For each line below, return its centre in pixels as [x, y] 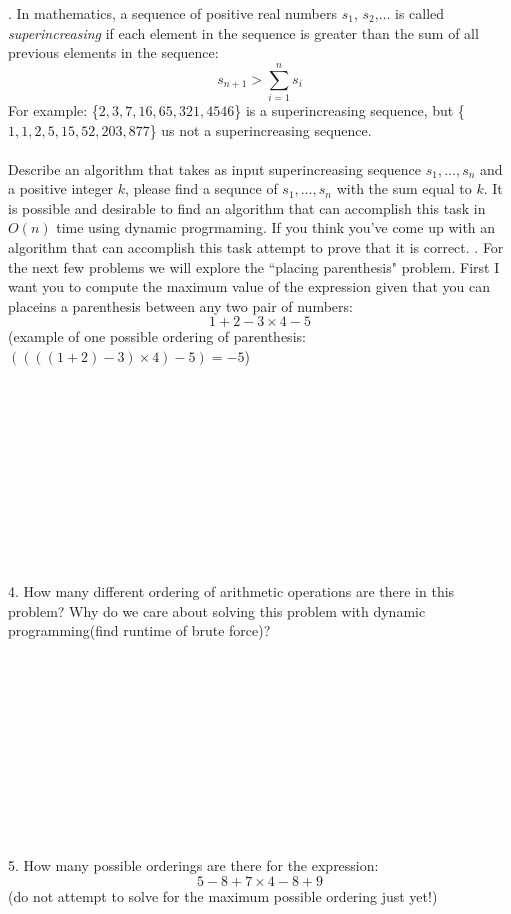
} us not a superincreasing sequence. [260, 129]
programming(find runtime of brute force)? [139, 630]
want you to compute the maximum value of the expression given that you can [249, 286]
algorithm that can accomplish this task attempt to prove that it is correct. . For [256, 247]
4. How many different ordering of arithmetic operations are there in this [231, 591]
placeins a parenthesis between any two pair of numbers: [180, 305]
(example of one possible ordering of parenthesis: [157, 336]
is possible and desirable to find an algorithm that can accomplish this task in [247, 207]
